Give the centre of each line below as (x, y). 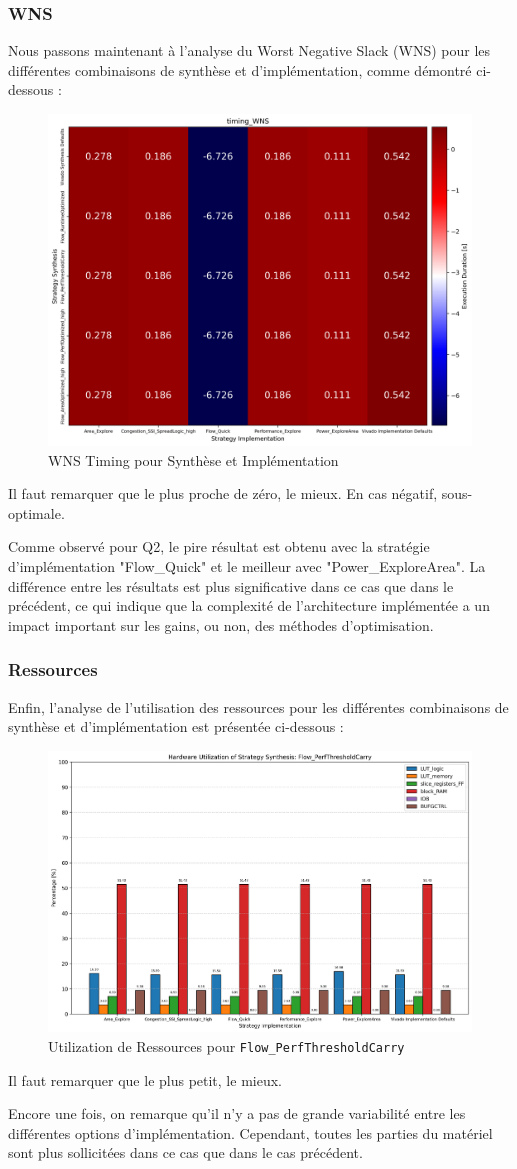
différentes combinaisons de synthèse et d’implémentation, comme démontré (240, 69)
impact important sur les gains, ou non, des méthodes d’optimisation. (221, 624)
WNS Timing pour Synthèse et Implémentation (193, 459)
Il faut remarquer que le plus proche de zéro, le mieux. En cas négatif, (223, 493)
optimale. (36, 512)
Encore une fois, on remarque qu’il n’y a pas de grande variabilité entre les (237, 1113)
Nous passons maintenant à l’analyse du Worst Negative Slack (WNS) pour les (249, 50)
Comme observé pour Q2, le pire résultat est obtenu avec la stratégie (219, 546)
